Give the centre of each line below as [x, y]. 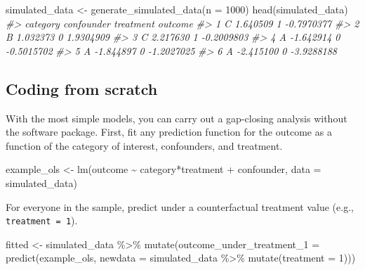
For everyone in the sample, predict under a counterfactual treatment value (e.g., [180, 206]
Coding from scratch [82, 88]
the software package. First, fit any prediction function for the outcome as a [169, 132]
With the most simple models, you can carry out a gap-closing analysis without [177, 118]
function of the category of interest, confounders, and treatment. [144, 145]
